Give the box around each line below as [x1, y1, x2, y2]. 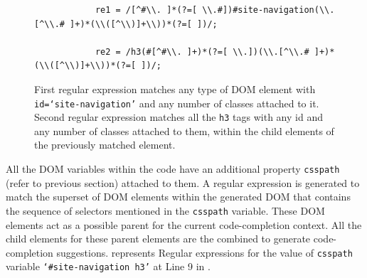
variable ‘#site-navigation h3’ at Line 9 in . [6, 259, 211, 274]
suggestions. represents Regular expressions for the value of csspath [56, 245, 353, 260]
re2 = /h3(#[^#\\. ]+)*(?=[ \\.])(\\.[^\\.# [95, 46, 309, 57]
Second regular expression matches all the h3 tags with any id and [34, 109, 323, 124]
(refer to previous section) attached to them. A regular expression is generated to [6, 175, 360, 190]
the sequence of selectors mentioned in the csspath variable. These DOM [6, 203, 325, 218]
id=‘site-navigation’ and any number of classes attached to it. [34, 95, 319, 110]
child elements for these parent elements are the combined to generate [6, 231, 311, 246]
